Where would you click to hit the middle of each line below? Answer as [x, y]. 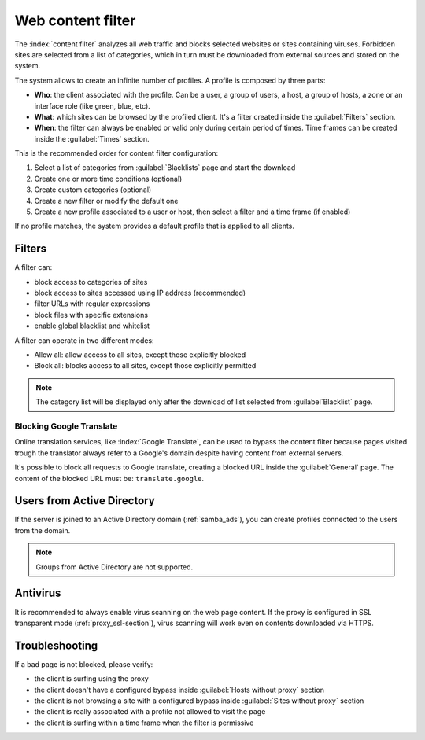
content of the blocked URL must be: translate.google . [109, 478]
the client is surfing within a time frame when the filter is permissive [144, 723]
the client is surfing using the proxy [91, 679]
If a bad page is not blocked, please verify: [84, 664]
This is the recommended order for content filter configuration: [116, 153]
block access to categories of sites [91, 282]
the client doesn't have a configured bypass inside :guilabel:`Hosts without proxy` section [179, 690]
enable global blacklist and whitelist [92, 326]
